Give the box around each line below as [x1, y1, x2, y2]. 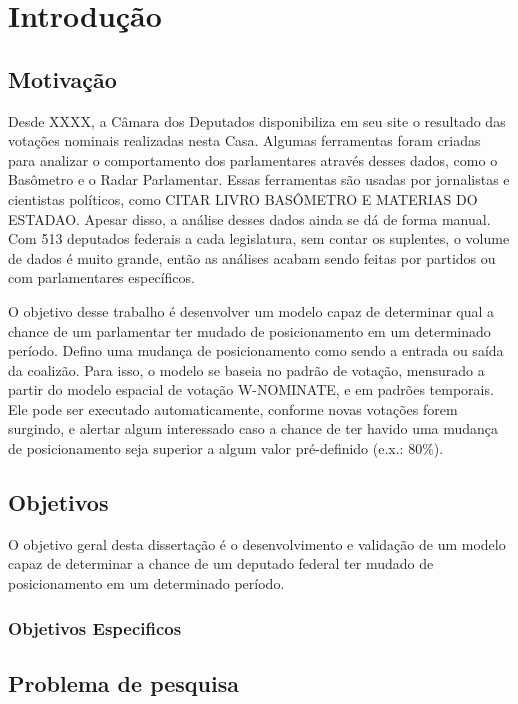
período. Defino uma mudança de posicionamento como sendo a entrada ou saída [8, 340, 504, 361]
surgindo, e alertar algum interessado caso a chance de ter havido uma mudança [8, 418, 499, 439]
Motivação [8, 63, 117, 94]
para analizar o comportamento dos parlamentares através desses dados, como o [8, 149, 498, 170]
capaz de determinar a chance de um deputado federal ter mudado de [8, 553, 434, 574]
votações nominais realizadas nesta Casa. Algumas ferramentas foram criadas [8, 130, 481, 151]
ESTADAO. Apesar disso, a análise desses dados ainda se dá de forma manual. [8, 208, 491, 229]
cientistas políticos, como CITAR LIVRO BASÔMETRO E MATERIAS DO [8, 188, 478, 209]
